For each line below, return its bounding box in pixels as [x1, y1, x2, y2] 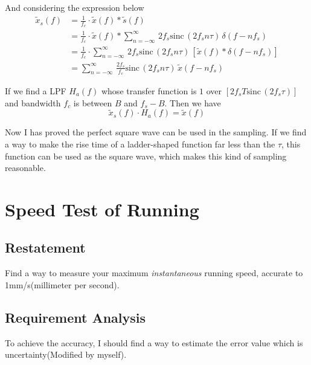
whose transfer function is [101, 84, 197, 97]
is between [73, 96, 112, 109]
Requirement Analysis [5, 308, 146, 326]
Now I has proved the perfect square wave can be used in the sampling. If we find [5, 126, 307, 138]
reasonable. [5, 161, 46, 174]
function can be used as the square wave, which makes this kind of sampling [5, 149, 287, 162]
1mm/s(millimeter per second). [5, 278, 120, 291]
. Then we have [164, 96, 221, 109]
